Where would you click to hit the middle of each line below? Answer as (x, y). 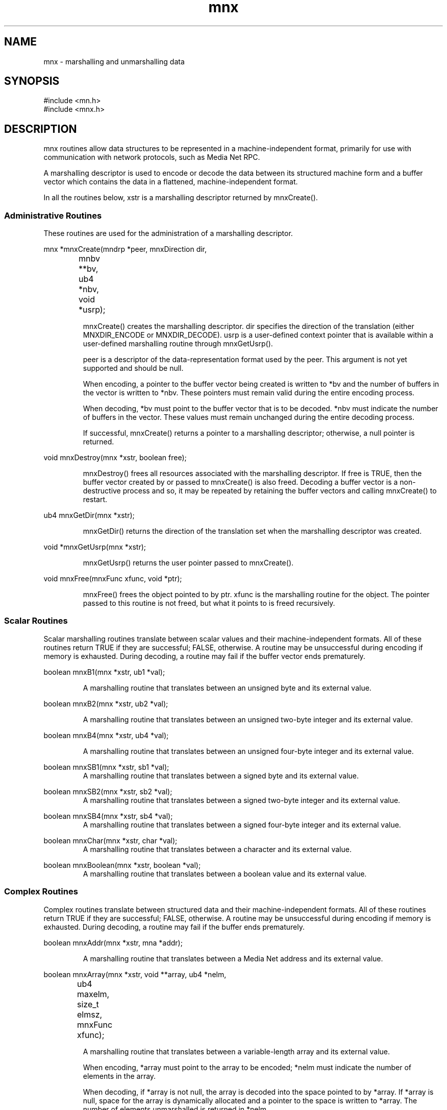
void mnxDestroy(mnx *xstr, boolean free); (115, 458)
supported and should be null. (133, 368)
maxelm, (93, 994)
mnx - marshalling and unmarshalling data (114, 61)
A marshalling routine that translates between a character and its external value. (217, 849)
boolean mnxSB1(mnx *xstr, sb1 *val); (106, 767)
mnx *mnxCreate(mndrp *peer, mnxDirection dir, (125, 249)
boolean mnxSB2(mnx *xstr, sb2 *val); (108, 791)
